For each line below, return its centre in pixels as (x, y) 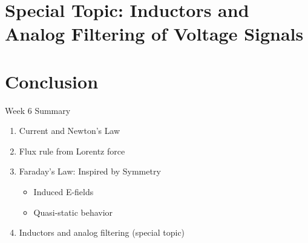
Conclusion (52, 81)
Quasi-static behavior (73, 212)
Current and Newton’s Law (70, 131)
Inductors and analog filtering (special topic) (102, 232)
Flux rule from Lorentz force (72, 151)
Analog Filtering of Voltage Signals (154, 34)
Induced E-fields (64, 192)
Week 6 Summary (38, 110)
